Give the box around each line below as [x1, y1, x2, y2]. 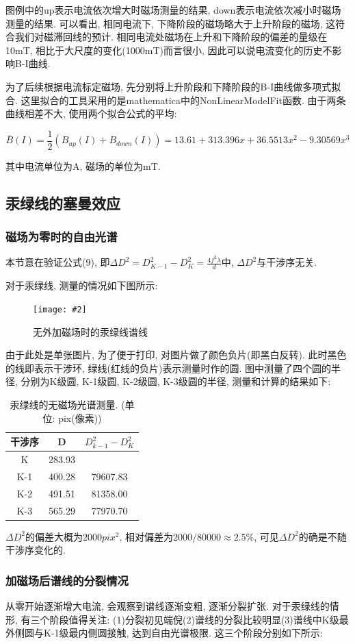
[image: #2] [33, 304, 87, 314]
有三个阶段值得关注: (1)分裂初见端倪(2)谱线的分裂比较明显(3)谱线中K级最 [21, 612, 349, 626]
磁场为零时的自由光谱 [5, 228, 118, 245]
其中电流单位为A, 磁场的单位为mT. [5, 158, 161, 173]
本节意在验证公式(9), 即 [5, 255, 110, 269]
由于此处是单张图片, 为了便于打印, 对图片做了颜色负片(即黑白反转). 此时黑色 [5, 347, 347, 362]
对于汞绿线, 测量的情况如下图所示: [5, 278, 158, 293]
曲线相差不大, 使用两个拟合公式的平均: [5, 106, 177, 121]
